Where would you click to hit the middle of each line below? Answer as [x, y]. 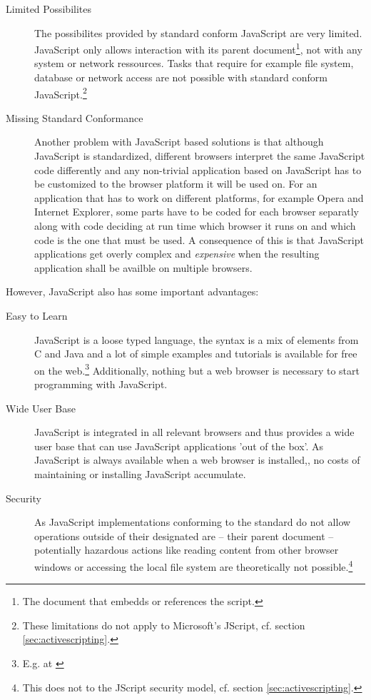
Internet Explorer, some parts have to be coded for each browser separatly [197, 212]
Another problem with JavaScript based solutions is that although [179, 142]
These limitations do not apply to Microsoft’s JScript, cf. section [164, 625]
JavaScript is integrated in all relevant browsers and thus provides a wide [194, 432]
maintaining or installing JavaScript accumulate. [140, 474]
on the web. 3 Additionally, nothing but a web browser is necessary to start [197, 369]
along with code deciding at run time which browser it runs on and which [195, 226]
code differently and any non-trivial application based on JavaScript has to [198, 169]
